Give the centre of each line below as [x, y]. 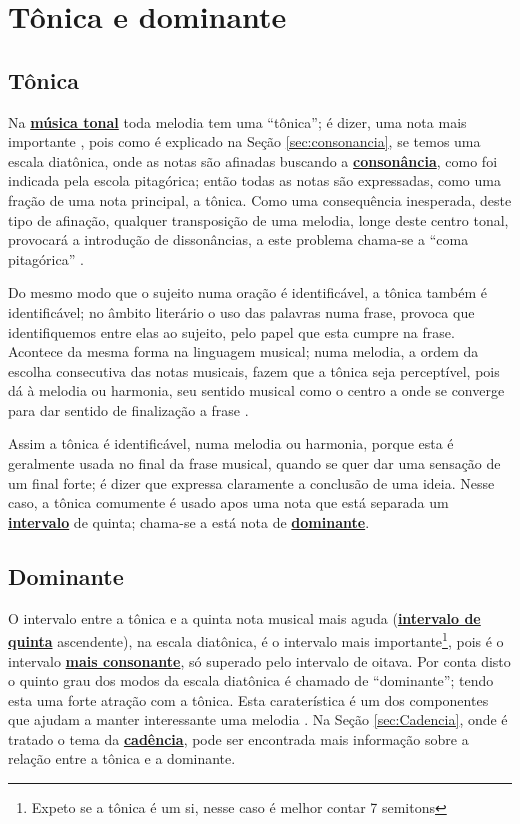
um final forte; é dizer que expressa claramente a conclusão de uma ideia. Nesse [251, 482]
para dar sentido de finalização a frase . [128, 409]
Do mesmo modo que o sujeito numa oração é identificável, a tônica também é [248, 292]
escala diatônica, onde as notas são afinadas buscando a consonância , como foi [253, 160]
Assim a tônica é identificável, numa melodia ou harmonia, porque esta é [231, 443]
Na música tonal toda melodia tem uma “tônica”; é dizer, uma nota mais [237, 121]
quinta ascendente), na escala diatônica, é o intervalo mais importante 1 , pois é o [256, 639]
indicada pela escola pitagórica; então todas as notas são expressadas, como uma [254, 180]
